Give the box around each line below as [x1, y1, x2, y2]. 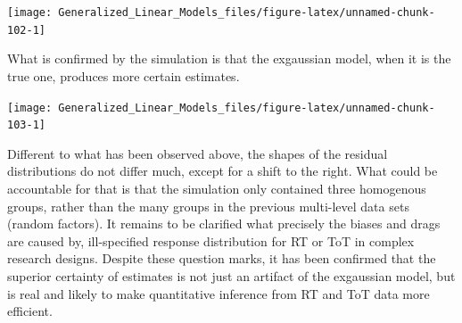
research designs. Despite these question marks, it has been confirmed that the [7, 249, 436, 268]
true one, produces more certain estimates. [7, 66, 240, 85]
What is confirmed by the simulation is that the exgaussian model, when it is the [7, 49, 451, 68]
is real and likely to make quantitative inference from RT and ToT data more [7, 284, 430, 302]
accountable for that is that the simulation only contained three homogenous [7, 179, 426, 197]
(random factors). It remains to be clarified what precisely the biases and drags [7, 214, 441, 233]
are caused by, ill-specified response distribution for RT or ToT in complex [7, 231, 415, 250]
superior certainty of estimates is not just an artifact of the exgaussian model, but [7, 266, 456, 285]
